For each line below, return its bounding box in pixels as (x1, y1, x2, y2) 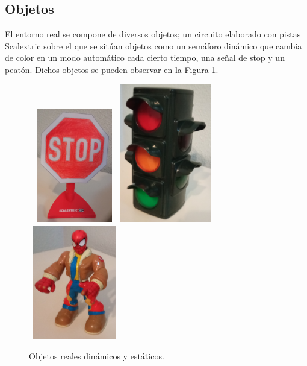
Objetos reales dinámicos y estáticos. (29, 350, 164, 362)
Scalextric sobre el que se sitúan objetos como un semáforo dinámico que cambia (5, 39, 302, 52)
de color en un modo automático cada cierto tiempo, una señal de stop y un (5, 51, 285, 64)
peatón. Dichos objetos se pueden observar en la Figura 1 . (5, 63, 219, 75)
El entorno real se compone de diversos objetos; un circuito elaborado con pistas (5, 28, 301, 40)
